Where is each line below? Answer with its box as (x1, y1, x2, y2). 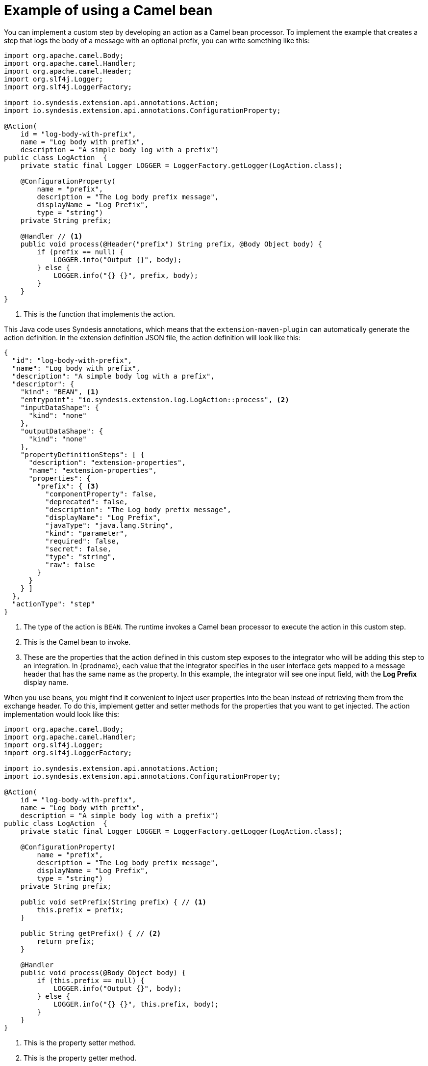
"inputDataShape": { (20, 403, 99, 411)
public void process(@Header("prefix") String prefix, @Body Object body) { (20, 240, 323, 248)
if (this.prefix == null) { (37, 976, 145, 984)
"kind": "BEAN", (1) (20, 387, 99, 396)
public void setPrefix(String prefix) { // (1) (20, 898, 207, 906)
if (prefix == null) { (37, 247, 124, 256)
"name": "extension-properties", (28, 466, 157, 474)
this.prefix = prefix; (37, 905, 124, 914)
